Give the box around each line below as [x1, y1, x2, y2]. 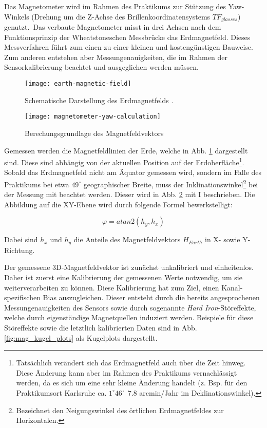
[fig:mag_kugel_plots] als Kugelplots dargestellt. [4, 332, 158, 343]
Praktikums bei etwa [4, 179, 69, 189]
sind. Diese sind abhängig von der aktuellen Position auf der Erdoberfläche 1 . [4, 155, 244, 167]
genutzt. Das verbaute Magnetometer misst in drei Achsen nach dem [4, 22, 221, 32]
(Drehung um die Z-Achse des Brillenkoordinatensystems [31, 11, 211, 22]
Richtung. [4, 244, 35, 255]
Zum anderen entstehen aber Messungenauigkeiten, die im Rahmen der [4, 51, 227, 62]
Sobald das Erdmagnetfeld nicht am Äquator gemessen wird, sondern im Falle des [4, 167, 262, 178]
